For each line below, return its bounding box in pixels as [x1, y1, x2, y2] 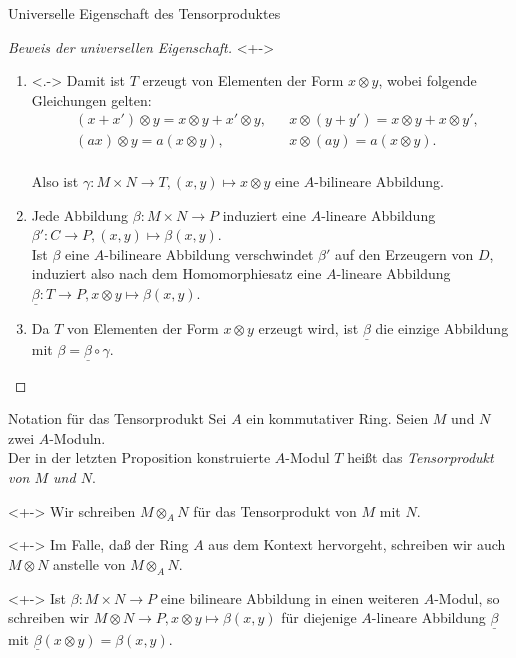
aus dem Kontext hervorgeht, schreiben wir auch [208, 534, 506, 555]
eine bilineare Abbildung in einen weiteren [160, 587, 419, 608]
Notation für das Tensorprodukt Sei [8, 408, 227, 429]
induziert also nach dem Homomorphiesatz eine [31, 263, 322, 284]
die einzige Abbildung [375, 318, 509, 339]
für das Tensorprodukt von [193, 500, 357, 521]
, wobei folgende [378, 70, 477, 91]
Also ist [31, 171, 79, 192]
